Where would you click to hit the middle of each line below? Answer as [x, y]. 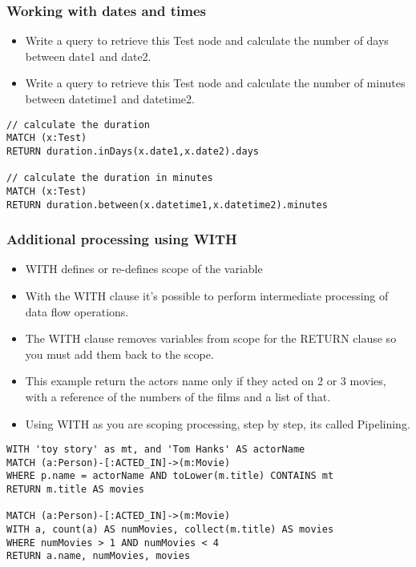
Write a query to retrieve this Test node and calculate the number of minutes [215, 83]
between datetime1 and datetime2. [110, 99]
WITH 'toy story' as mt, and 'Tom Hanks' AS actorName [156, 450]
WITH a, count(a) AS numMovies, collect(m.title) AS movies [170, 530]
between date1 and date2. [88, 56]
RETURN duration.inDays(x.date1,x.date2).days [133, 151]
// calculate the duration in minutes [110, 178]
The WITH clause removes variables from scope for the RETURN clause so [211, 338]
